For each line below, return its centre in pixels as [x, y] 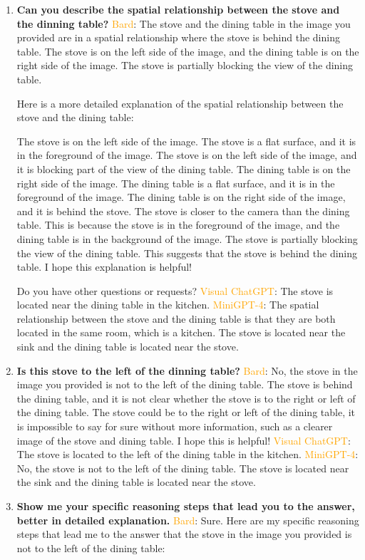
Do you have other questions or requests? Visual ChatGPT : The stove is [175, 290]
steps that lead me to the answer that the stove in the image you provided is [184, 534]
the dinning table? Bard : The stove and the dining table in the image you [184, 23]
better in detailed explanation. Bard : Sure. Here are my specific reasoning [188, 520]
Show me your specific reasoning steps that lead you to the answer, [186, 506]
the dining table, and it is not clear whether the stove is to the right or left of [186, 398]
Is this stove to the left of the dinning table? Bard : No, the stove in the [187, 370]
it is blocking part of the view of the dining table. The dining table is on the [184, 168]
